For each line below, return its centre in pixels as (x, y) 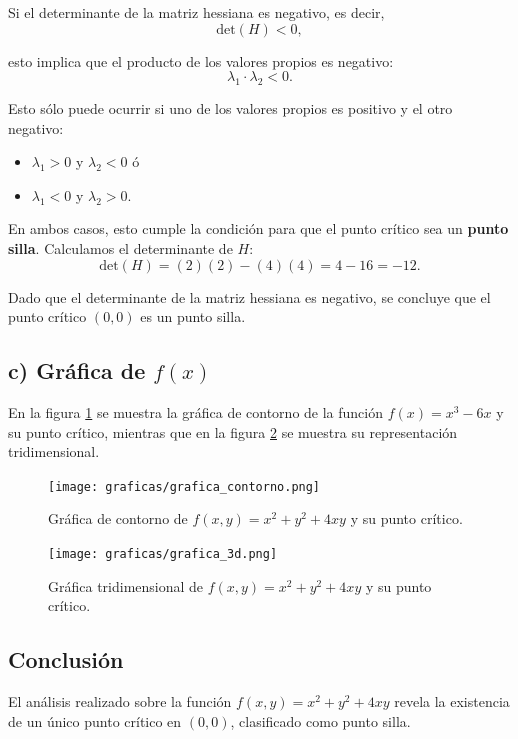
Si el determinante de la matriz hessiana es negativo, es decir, (196, 12)
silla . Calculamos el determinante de (120, 247)
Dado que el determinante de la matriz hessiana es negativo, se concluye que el (249, 296)
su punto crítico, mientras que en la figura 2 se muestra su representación (233, 431)
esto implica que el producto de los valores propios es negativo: (201, 60)
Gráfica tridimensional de (126, 585)
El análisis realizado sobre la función (120, 701)
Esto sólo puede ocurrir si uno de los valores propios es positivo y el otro (230, 107)
